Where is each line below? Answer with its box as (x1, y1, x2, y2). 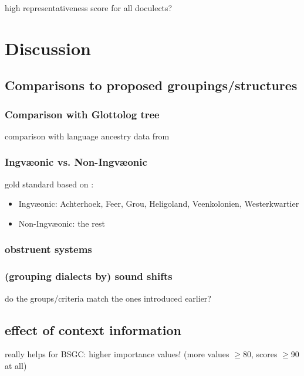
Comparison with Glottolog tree (5, 107, 160, 121)
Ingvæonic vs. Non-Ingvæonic (5, 155, 147, 169)
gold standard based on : (5, 177, 94, 190)
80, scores (242, 348, 278, 360)
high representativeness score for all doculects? (5, 2, 173, 13)
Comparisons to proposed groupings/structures (5, 76, 298, 94)
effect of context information (5, 320, 182, 339)
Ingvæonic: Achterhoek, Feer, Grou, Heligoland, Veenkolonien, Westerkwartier (18, 197, 299, 210)
